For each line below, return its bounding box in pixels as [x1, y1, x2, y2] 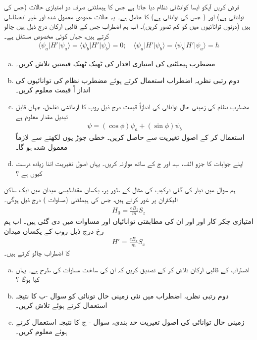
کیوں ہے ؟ [15, 168, 43, 178]
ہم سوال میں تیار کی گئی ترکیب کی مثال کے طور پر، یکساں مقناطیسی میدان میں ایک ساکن [4, 184, 236, 195]
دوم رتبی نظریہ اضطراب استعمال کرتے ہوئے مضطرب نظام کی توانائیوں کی [15, 75, 240, 85]
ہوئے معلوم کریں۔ [15, 326, 67, 337]
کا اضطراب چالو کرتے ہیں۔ [4, 247, 70, 257]
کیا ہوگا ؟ [15, 274, 40, 284]
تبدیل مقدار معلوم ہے [15, 111, 68, 121]
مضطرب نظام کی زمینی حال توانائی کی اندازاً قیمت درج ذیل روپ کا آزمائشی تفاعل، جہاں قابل [15, 101, 250, 111]
